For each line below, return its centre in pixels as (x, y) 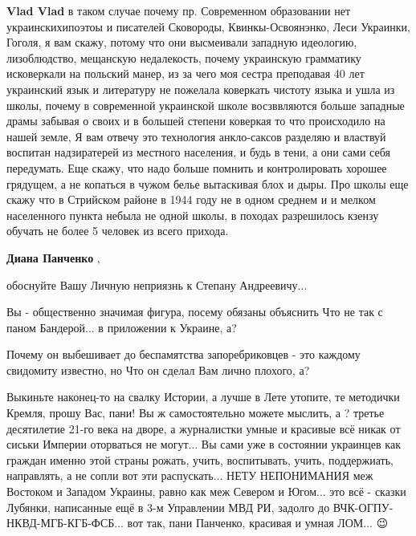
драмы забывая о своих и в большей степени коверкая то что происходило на (196, 121)
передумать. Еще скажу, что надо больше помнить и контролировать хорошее (197, 167)
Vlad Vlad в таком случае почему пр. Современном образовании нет (179, 10)
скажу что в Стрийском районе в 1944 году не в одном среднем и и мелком (191, 199)
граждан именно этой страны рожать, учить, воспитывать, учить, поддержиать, (200, 459)
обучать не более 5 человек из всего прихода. (118, 231)
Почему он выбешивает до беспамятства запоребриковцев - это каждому (184, 354)
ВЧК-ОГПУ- (363, 507)
